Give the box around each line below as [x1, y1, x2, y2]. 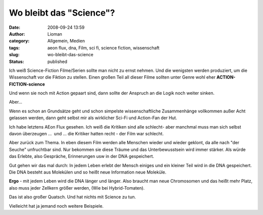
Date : [9, 24, 20, 30]
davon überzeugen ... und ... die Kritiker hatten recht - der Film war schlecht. [9, 131, 164, 137]
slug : [9, 52, 19, 58]
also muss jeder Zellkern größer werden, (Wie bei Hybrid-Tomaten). [9, 185, 145, 191]
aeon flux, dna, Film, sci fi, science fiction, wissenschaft [47, 44, 160, 51]
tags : [9, 44, 20, 51]
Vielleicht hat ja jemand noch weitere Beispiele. [9, 203, 104, 209]
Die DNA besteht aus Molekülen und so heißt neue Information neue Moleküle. [9, 169, 167, 175]
